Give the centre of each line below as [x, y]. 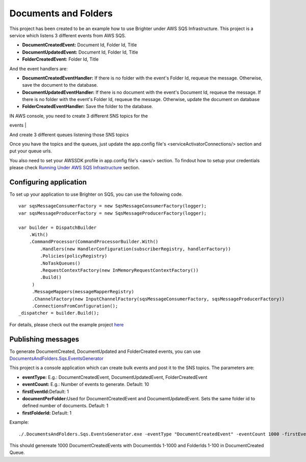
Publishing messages [44, 339]
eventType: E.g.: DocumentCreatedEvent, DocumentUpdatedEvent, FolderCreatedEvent [115, 377]
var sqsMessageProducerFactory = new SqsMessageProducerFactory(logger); [113, 213]
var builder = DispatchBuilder [58, 227]
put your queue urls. [31, 151]
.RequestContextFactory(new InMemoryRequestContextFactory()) [119, 270]
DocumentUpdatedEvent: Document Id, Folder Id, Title [80, 52]
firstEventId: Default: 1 [45, 391]
